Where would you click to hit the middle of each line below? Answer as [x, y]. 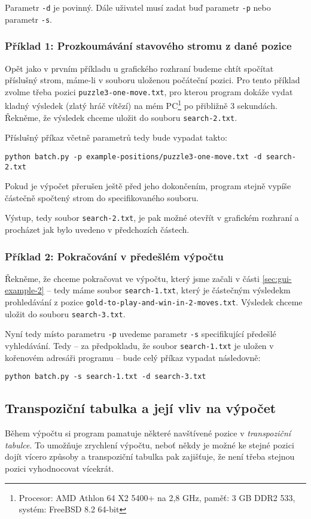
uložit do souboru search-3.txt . [65, 313]
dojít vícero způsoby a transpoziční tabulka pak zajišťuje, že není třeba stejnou [150, 456]
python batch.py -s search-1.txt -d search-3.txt [106, 377]
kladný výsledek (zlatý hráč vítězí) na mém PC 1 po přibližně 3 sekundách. [141, 105]
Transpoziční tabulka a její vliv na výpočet [141, 408]
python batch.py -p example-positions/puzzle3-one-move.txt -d [133, 157]
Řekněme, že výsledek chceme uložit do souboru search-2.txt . [121, 117]
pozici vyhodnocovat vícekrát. [60, 468]
